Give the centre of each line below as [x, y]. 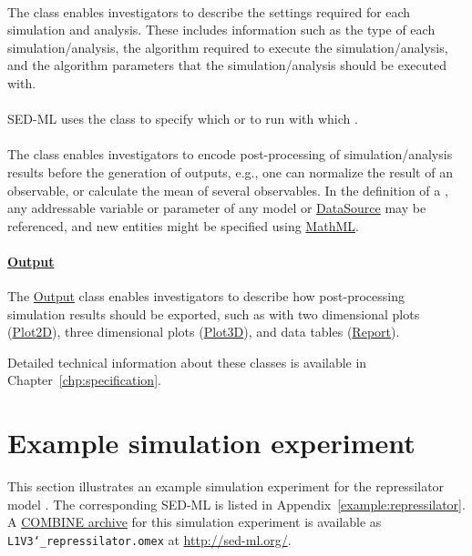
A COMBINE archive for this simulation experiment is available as [195, 522]
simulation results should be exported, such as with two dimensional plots [214, 313]
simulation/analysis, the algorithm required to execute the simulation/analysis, [228, 47]
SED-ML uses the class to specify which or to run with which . [183, 119]
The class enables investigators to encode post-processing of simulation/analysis [230, 154]
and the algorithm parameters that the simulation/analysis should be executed [227, 65]
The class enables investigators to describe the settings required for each [209, 11]
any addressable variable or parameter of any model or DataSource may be [217, 208]
